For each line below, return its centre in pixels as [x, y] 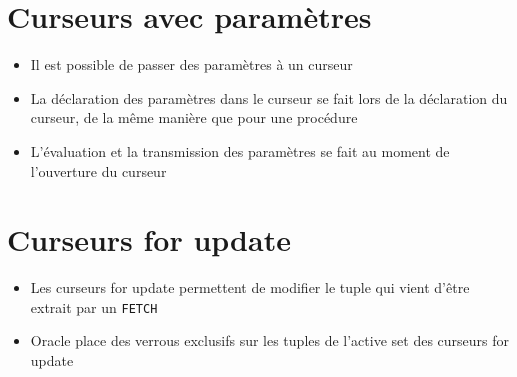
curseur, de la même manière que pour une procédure [194, 117]
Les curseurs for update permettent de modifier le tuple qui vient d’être [250, 287]
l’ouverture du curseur [98, 170]
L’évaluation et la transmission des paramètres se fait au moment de [240, 150]
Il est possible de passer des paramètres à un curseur [191, 64]
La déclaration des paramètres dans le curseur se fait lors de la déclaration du [269, 97]
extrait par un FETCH [94, 306]
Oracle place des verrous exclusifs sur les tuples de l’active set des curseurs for [270, 340]
